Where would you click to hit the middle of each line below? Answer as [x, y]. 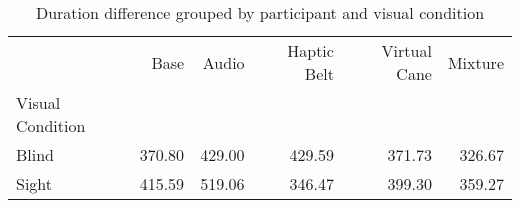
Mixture [475, 62]
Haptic [310, 50]
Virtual [406, 50]
